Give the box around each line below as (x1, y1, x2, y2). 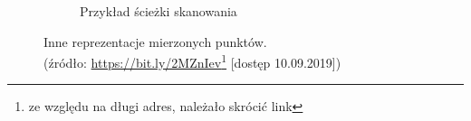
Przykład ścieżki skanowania (80, 2, 237, 20)
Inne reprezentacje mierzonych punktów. (43, 32, 267, 51)
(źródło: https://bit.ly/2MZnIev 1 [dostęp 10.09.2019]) (43, 51, 341, 71)
